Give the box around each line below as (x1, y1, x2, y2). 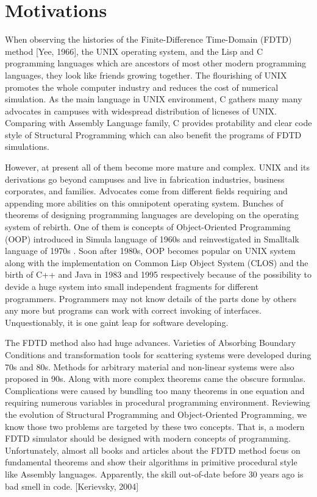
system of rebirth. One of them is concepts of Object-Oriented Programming (5, 220, 291, 233)
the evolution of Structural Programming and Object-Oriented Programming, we (5, 407, 307, 420)
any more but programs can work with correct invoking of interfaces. (5, 304, 262, 317)
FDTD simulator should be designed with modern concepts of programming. (5, 432, 291, 445)
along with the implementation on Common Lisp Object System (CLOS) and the (5, 256, 308, 269)
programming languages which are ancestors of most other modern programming (5, 57, 307, 69)
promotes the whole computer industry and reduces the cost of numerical (5, 80, 279, 93)
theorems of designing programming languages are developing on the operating (5, 208, 299, 221)
